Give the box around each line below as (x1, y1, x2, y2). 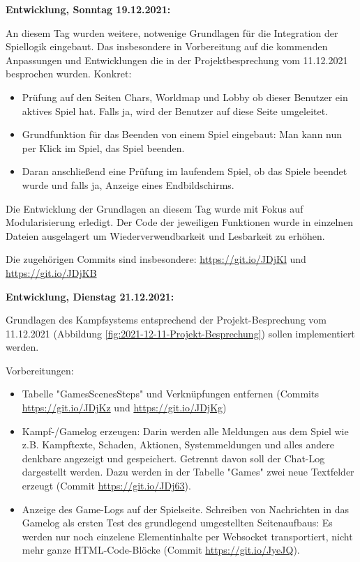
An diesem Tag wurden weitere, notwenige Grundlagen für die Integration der (6, 25, 338, 40)
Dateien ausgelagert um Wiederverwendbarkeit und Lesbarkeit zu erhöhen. (6, 228, 325, 243)
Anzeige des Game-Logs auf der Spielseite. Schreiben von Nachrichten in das (22, 501, 349, 516)
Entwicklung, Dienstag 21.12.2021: (6, 289, 174, 303)
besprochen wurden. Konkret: (6, 66, 132, 81)
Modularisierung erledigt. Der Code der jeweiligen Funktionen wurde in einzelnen (6, 215, 354, 229)
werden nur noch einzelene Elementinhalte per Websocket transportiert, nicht (22, 529, 353, 543)
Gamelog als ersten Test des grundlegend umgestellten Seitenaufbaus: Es (22, 515, 333, 530)
